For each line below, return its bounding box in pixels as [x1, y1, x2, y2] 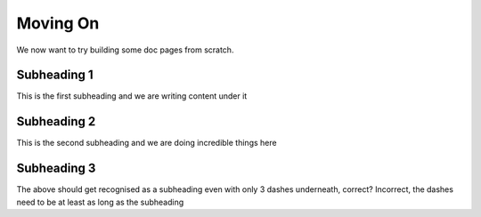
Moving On [16, 13, 100, 33]
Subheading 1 [16, 68, 94, 83]
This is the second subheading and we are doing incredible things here [16, 138, 277, 149]
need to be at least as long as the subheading [16, 197, 184, 207]
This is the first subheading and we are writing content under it [16, 91, 248, 101]
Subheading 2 [16, 114, 96, 129]
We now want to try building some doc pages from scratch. [16, 44, 234, 55]
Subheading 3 [16, 161, 96, 176]
